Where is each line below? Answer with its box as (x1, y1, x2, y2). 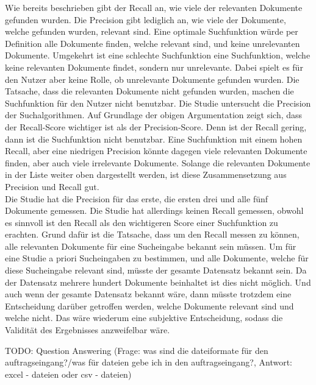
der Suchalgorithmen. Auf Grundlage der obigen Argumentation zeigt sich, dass (5, 108, 303, 121)
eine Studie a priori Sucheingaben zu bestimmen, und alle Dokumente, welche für (5, 252, 309, 264)
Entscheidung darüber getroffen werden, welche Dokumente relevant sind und (5, 299, 294, 312)
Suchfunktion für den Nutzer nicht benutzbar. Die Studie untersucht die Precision (5, 96, 311, 109)
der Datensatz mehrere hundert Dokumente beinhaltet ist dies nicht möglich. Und (5, 275, 311, 288)
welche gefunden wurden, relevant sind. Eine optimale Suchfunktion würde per (5, 25, 298, 38)
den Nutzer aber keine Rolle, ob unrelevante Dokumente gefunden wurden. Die (5, 72, 300, 85)
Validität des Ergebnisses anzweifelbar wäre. (5, 323, 170, 336)
